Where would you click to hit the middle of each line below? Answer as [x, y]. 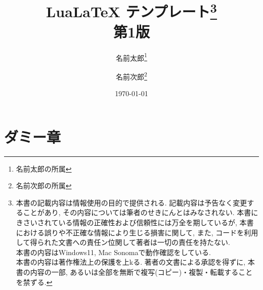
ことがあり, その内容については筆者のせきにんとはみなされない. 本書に [141, 212]
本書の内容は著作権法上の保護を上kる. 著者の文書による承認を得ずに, [131, 262]
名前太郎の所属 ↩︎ [44, 168]
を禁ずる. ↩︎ [34, 282]
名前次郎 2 [131, 75]
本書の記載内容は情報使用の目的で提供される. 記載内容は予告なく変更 [131, 202]
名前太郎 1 [131, 57]
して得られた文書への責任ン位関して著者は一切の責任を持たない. [123, 242]
